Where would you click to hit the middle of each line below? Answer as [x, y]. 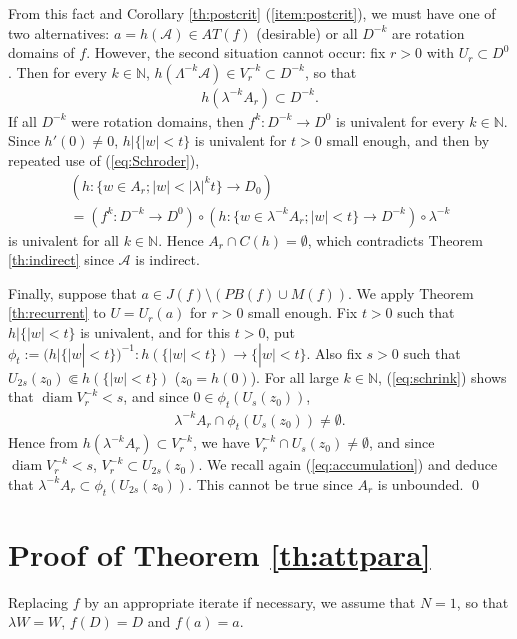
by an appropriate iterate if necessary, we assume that [250, 601]
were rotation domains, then [157, 120]
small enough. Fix [303, 312]
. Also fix [334, 352]
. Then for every [57, 71]
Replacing [38, 601]
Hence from [43, 442]
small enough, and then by [408, 140]
